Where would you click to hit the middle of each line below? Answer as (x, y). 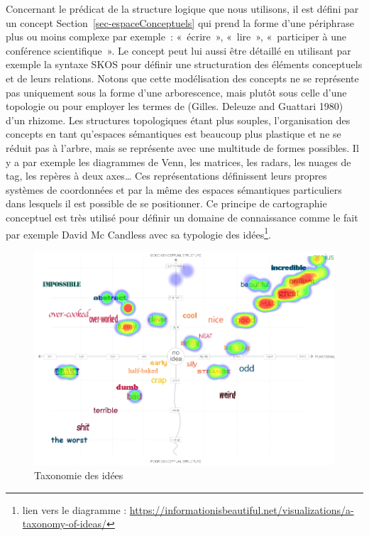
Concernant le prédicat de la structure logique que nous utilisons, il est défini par (182, 9)
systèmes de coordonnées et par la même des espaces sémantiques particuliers (174, 189)
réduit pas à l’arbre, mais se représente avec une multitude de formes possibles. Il (182, 147)
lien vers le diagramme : (75, 509)
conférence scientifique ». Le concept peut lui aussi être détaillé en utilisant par (178, 50)
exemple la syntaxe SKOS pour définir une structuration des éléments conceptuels (184, 64)
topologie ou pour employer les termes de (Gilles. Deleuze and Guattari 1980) (175, 106)
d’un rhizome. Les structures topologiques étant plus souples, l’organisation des (178, 120)
